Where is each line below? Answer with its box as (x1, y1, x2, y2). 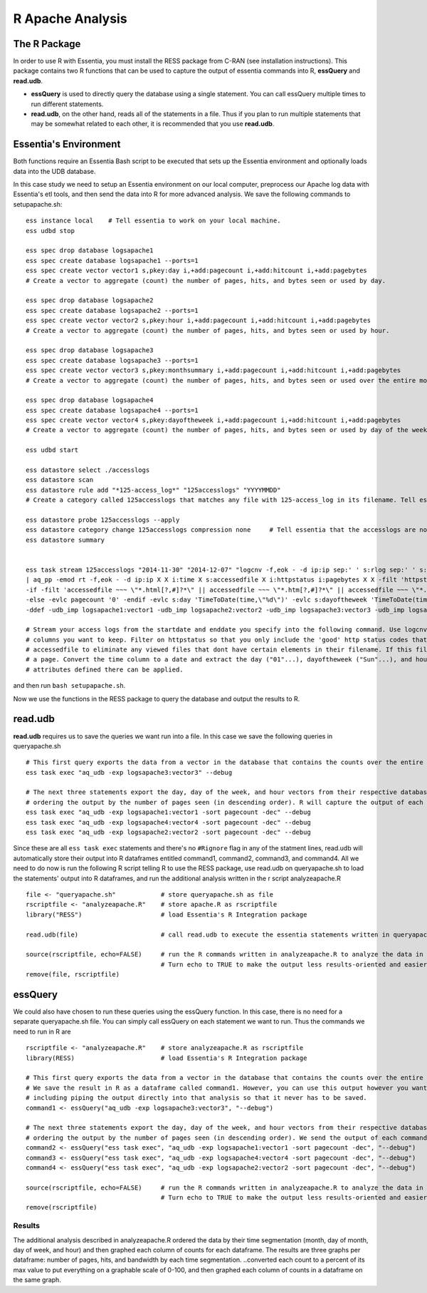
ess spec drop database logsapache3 (26, 346, 154, 354)
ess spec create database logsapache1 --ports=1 (26, 257, 199, 264)
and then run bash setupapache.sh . (13, 681, 126, 690)
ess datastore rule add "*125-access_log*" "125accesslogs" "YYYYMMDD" (26, 485, 281, 494)
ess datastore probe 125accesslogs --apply (26, 515, 180, 524)
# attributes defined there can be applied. (26, 665, 184, 674)
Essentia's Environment (13, 138, 121, 150)
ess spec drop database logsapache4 (26, 396, 154, 404)
